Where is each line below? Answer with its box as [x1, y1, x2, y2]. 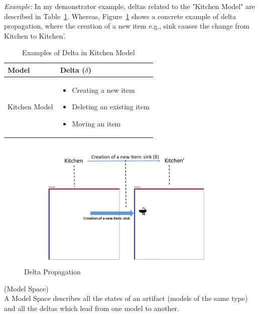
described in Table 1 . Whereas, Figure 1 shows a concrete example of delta [4, 11, 236, 21]
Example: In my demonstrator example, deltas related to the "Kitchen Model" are [4, 1, 255, 11]
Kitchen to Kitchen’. [4, 30, 66, 41]
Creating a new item [72, 84, 135, 95]
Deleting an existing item [72, 101, 150, 112]
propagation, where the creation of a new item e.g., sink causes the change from [4, 21, 249, 31]
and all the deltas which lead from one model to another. [4, 302, 179, 313]
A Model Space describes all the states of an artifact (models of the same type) [4, 293, 248, 303]
